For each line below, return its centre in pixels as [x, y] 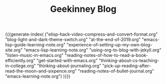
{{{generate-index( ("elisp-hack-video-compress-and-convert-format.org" [82, 34]
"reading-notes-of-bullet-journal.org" [116, 71]
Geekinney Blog [83, 9]
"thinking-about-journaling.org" [69, 66]
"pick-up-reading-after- [127, 66]
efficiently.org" [20, 61]
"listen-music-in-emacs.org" [34, 55]
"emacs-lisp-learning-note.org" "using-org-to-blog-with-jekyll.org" [92, 50]
